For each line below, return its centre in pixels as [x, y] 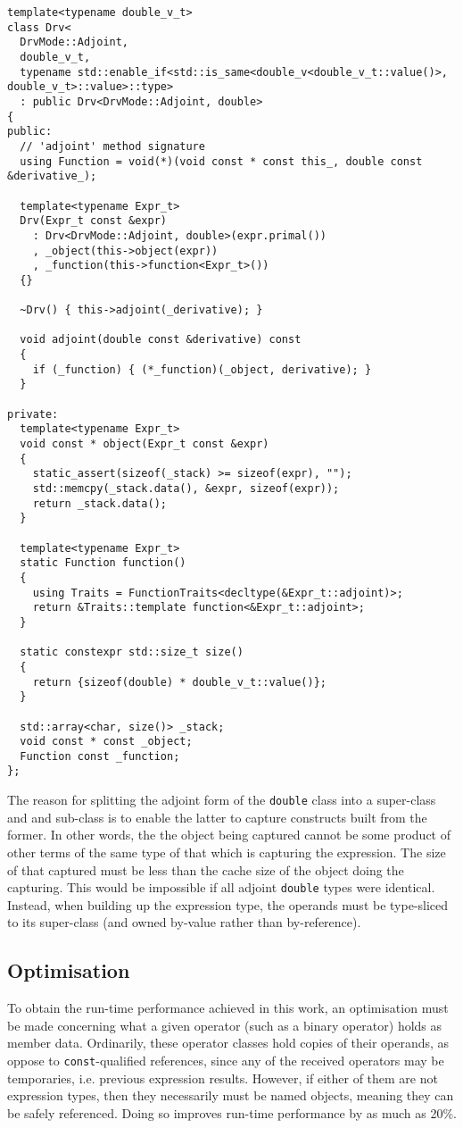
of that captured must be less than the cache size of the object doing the [206, 869]
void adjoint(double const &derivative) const [161, 340]
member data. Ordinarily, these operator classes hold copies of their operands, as [228, 1043]
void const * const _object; [106, 742]
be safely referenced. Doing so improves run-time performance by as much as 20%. [232, 1112]
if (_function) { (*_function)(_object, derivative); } [202, 369]
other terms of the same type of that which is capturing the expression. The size [227, 852]
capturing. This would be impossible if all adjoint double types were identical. [221, 887]
